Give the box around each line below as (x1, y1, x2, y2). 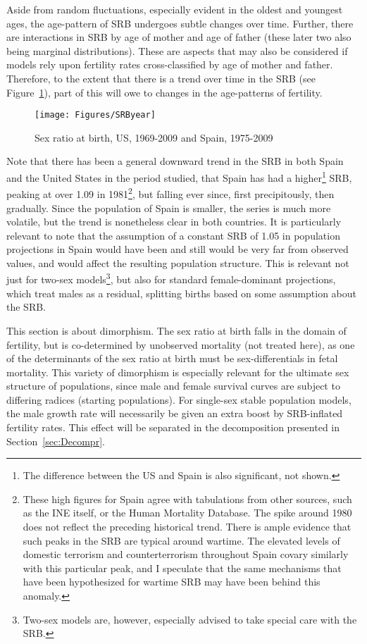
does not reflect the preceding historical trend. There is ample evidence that (23, 519, 352, 534)
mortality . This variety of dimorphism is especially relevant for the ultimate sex (6, 364, 349, 379)
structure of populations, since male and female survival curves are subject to (6, 378, 340, 393)
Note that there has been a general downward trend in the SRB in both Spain (6, 154, 344, 168)
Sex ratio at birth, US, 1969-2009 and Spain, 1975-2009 (35, 130, 273, 144)
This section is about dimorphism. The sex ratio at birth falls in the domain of (6, 323, 347, 338)
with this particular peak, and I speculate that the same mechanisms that (23, 560, 342, 575)
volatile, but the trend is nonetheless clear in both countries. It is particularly (6, 214, 342, 229)
